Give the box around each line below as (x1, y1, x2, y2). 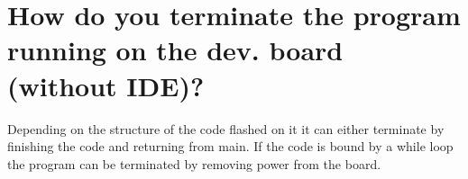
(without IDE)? (7, 67, 205, 103)
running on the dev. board (7, 31, 344, 68)
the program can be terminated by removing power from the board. (7, 154, 381, 173)
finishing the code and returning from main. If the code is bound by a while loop (7, 137, 454, 156)
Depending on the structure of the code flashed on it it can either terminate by (7, 119, 445, 138)
